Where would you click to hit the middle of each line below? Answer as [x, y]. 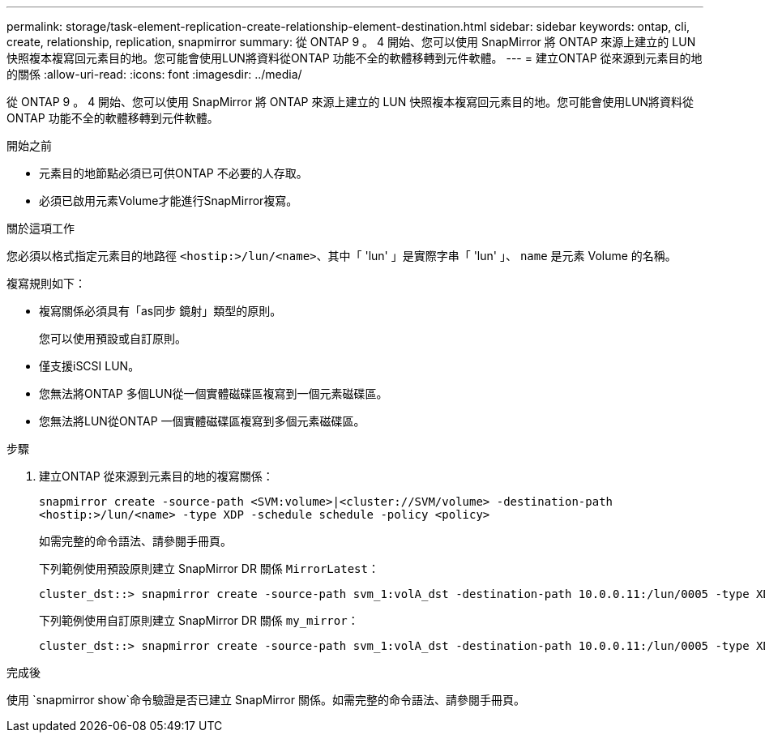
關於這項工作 [41, 228]
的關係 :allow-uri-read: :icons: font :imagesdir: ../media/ [154, 74]
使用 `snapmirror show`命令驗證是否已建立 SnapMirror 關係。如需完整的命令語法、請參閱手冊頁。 [266, 700]
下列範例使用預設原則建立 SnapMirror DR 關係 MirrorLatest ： [209, 568]
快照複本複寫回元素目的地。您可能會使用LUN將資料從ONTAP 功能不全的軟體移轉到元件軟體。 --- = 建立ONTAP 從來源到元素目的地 [355, 58]
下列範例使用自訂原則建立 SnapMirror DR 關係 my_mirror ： [199, 620]
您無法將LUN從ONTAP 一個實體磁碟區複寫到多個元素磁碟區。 [202, 421]
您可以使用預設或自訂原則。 [113, 338]
